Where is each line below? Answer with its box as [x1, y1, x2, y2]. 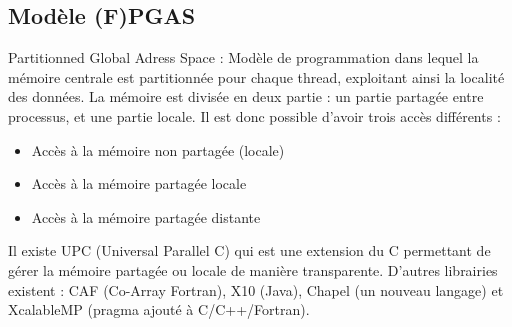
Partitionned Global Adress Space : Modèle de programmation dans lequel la [8, 47, 479, 68]
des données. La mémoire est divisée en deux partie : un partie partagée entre [8, 86, 484, 107]
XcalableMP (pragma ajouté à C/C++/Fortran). [8, 299, 310, 320]
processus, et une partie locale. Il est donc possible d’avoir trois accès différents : [8, 105, 501, 126]
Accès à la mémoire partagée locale [31, 173, 247, 194]
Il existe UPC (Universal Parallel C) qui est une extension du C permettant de [8, 240, 491, 261]
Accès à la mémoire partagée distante [31, 206, 261, 227]
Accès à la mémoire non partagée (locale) [31, 139, 285, 160]
